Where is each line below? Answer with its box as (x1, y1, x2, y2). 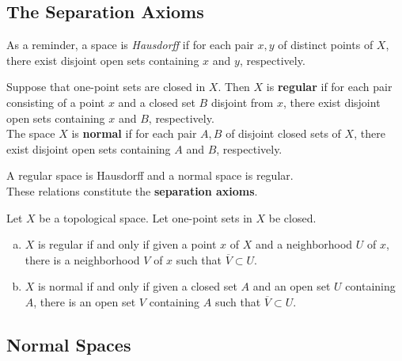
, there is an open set (33, 293, 136, 310)
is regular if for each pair (266, 78, 393, 95)
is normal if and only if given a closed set (38, 278, 237, 294)
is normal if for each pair (71, 125, 197, 142)
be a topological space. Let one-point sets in (39, 209, 252, 226)
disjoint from (210, 93, 274, 110)
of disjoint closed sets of (226, 125, 341, 142)
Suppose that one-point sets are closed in (6, 78, 206, 95)
